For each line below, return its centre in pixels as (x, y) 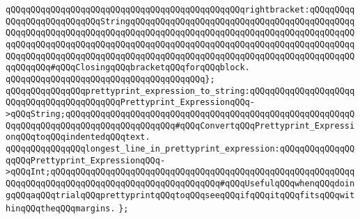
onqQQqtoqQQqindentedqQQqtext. (78, 137)
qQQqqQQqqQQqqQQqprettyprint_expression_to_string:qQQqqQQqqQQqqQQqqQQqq (180, 91)
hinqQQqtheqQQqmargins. (61, 209)
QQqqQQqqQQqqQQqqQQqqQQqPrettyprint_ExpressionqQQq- (130, 103)
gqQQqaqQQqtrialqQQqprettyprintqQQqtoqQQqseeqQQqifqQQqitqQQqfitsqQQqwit (180, 195)
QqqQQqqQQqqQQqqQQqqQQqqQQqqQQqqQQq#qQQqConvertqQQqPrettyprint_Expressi (180, 125)
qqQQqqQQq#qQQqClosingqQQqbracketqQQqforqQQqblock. (128, 68)
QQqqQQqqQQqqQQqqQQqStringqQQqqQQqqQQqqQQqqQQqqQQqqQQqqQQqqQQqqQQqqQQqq (180, 21)
